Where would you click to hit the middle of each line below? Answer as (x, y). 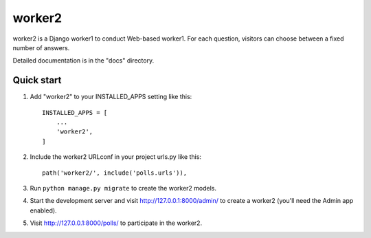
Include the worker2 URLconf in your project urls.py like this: (116, 157)
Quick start (37, 80)
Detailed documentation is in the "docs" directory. (83, 61)
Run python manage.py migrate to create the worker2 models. (123, 188)
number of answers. (41, 47)
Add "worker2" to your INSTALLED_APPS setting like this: (111, 97)
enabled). (44, 210)
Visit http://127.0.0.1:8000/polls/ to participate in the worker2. (116, 223)
